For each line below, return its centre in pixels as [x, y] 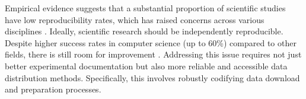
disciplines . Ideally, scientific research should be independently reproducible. [144, 31]
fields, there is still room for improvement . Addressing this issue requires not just [153, 54]
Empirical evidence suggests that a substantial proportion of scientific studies [145, 8]
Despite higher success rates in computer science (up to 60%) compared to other [151, 42]
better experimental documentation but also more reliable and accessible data [146, 66]
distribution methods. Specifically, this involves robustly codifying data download [152, 77]
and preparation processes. [53, 89]
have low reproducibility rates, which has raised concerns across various [135, 19]
